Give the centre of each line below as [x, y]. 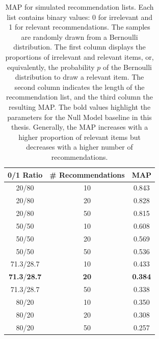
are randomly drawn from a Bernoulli [79, 37]
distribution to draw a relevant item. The [79, 77]
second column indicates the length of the [79, 87]
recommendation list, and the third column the [80, 97]
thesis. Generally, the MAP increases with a [79, 127]
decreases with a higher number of [79, 147]
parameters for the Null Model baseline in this [79, 117]
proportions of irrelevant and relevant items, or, [79, 56]
